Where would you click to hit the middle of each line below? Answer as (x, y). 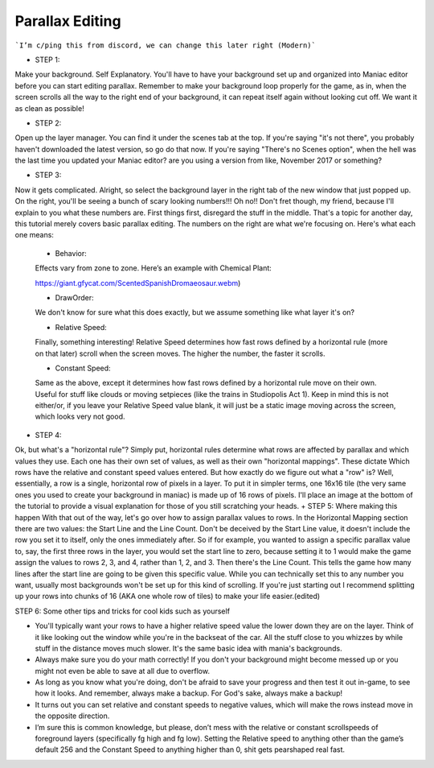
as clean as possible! (49, 108)
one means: (34, 235)
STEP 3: (48, 175)
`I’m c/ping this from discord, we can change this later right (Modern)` (166, 45)
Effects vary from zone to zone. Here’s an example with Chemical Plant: (154, 268)
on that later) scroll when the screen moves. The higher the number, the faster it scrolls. (180, 353)
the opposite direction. (72, 716)
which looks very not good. (80, 417)
